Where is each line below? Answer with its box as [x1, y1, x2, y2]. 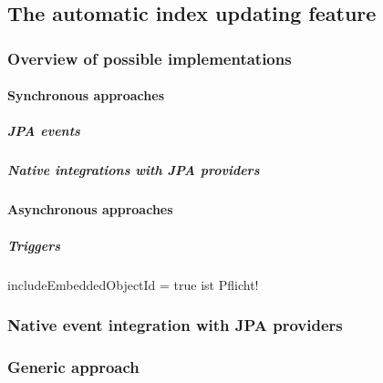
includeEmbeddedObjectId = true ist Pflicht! [7, 274, 259, 294]
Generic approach [7, 355, 140, 378]
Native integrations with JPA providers [7, 160, 260, 180]
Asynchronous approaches [7, 200, 173, 219]
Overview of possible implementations [7, 47, 292, 69]
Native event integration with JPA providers [7, 314, 343, 336]
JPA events [7, 121, 80, 140]
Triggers [7, 235, 61, 254]
